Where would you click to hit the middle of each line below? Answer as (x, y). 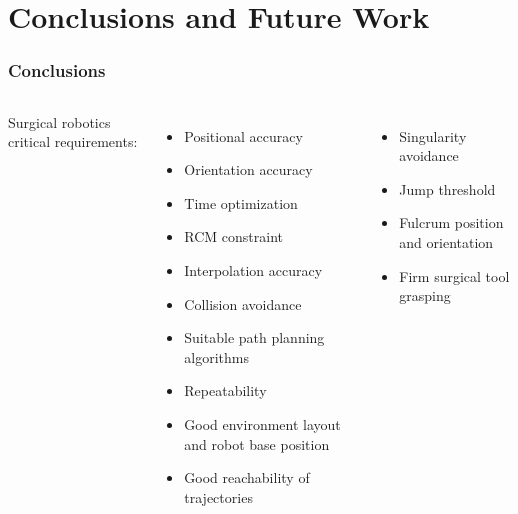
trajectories (218, 496)
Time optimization (241, 202)
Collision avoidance (243, 303)
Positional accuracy (243, 135)
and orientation (446, 241)
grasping (425, 295)
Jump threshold (447, 188)
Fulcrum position (451, 222)
